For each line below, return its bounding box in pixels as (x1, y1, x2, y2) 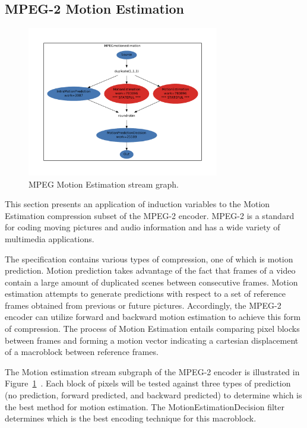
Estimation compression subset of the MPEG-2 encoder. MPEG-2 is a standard (5, 209, 295, 221)
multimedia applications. (5, 232, 94, 245)
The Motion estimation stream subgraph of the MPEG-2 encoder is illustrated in (5, 365, 300, 378)
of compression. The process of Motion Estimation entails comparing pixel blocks (5, 322, 300, 335)
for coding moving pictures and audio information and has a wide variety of (5, 221, 280, 233)
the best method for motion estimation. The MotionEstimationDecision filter (5, 400, 284, 413)
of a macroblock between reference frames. (5, 345, 159, 358)
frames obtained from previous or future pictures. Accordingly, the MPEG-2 (5, 299, 281, 311)
